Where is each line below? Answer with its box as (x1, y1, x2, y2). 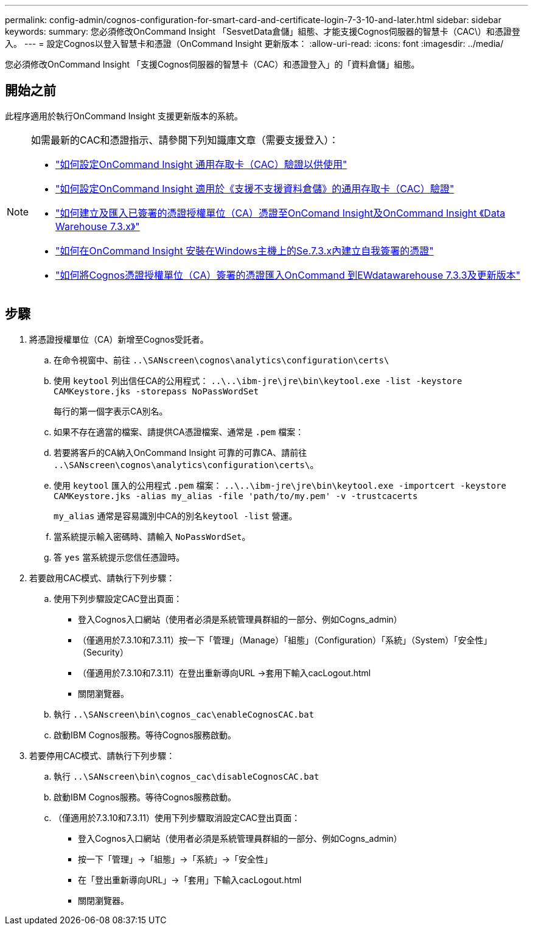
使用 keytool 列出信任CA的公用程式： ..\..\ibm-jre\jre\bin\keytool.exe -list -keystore (54, 375, 462, 386)
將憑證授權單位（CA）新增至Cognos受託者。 (29, 334, 209, 344)
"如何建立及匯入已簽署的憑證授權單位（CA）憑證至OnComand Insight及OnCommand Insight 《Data (55, 206, 506, 219)
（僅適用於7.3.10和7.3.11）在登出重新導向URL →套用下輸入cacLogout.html (78, 667, 371, 678)
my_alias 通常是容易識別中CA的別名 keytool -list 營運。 (54, 510, 298, 521)
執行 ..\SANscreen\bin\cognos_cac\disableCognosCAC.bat (54, 771, 319, 781)
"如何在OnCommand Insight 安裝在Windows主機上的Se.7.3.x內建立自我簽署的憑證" (55, 244, 434, 257)
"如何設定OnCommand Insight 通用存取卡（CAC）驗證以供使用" (55, 158, 347, 170)
